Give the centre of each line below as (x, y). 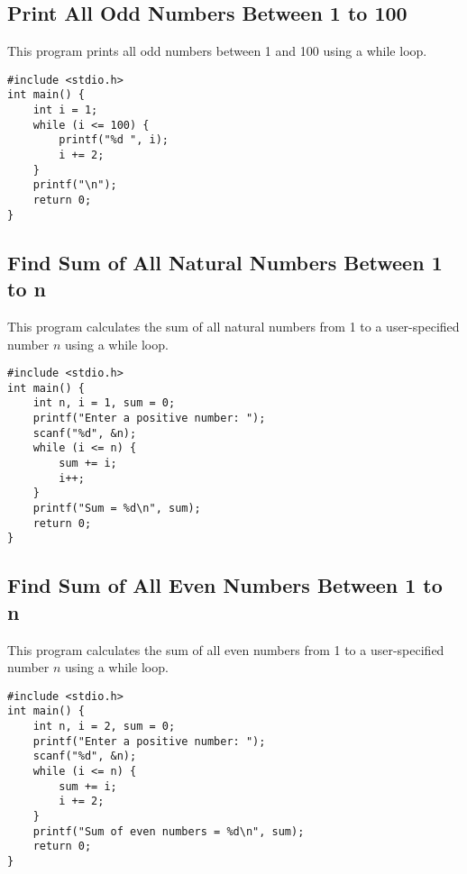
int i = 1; (65, 110)
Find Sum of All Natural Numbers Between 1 (225, 262)
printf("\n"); (75, 185)
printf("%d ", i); (114, 140)
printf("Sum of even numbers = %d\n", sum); (169, 831)
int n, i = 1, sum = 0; (104, 403)
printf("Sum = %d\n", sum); (117, 509)
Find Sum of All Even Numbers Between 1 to (225, 585)
